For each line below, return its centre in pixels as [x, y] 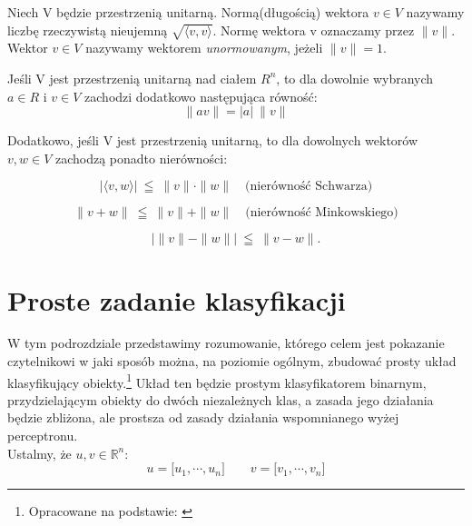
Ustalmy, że [39, 453]
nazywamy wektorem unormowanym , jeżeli [204, 48]
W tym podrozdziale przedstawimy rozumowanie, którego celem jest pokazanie [226, 343]
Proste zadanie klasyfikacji [177, 299]
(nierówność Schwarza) [309, 187]
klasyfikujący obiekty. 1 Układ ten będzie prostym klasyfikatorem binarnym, [217, 381]
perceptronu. [43, 436]
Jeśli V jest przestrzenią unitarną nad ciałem [132, 78]
